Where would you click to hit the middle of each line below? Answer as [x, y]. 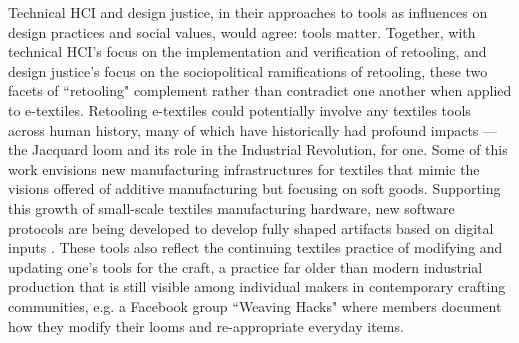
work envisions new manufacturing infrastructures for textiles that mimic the [244, 168]
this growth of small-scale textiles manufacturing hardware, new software [231, 207]
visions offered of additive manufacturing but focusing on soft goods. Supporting [254, 188]
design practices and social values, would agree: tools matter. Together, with [242, 31]
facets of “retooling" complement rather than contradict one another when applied [260, 90]
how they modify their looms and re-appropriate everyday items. [206, 325]
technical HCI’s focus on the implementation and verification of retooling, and [247, 51]
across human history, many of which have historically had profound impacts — [253, 129]
